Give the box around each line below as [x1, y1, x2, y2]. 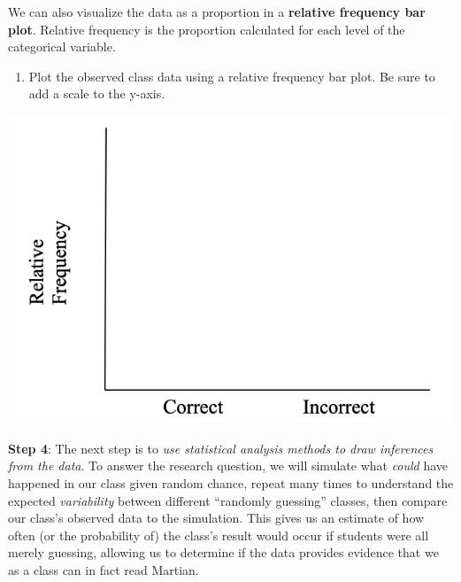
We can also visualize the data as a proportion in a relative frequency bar [8, 3, 426, 20]
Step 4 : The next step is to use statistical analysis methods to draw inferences [8, 438, 434, 457]
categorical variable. [8, 37, 116, 56]
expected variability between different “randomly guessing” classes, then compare [8, 491, 448, 509]
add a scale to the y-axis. [28, 84, 165, 103]
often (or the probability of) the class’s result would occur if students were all [8, 525, 429, 544]
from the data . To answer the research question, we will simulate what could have [8, 456, 449, 475]
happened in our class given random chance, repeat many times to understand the [8, 474, 454, 493]
